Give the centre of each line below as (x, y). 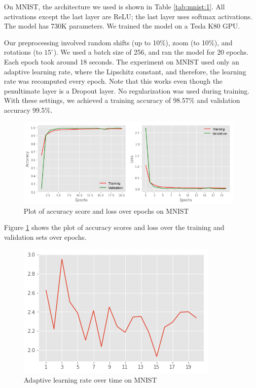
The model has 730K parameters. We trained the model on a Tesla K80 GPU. (122, 26)
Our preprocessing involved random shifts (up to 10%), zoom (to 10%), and (118, 42)
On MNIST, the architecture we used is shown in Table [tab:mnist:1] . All (114, 6)
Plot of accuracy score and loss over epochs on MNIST (106, 210)
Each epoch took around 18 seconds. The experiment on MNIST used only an (122, 61)
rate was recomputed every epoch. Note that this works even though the (113, 81)
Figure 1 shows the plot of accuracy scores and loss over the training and (114, 227)
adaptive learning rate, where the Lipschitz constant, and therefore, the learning (125, 71)
